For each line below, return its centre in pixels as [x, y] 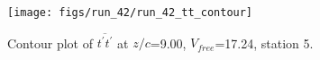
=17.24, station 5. [264, 43]
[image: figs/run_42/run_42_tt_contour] [130, 13]
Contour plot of [50, 43]
